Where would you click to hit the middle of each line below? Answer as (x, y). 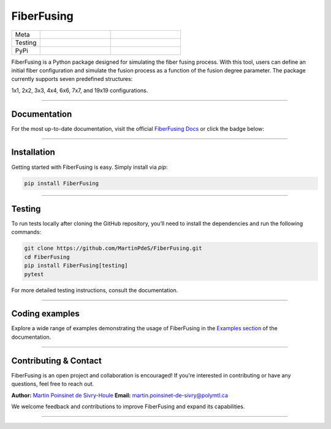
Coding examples (45, 314)
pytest (34, 274)
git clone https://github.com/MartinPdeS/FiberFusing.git (113, 248)
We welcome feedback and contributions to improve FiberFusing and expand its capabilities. (128, 406)
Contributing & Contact (57, 361)
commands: (26, 232)
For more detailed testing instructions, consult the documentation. (95, 290)
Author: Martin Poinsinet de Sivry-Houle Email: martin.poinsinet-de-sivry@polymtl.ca (120, 395)
